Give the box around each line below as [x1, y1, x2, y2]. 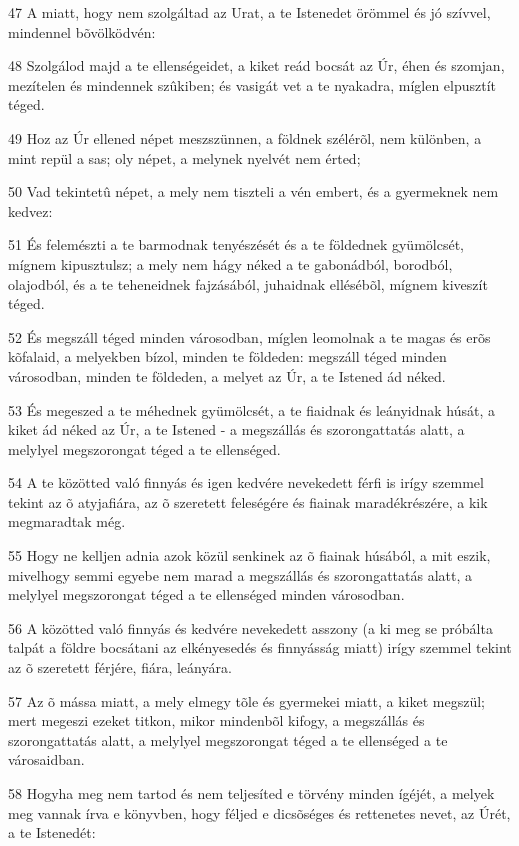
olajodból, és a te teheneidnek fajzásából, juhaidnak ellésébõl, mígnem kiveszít [8, 273, 488, 294]
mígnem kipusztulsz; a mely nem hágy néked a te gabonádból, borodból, [8, 253, 453, 274]
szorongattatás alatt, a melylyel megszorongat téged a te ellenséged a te [8, 729, 448, 750]
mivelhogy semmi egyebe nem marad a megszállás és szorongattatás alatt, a [8, 564, 473, 585]
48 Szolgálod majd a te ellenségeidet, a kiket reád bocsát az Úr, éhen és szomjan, [8, 55, 505, 76]
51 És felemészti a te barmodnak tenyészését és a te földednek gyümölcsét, [8, 234, 464, 255]
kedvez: [8, 200, 53, 221]
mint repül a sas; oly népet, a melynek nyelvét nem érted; [8, 147, 361, 168]
